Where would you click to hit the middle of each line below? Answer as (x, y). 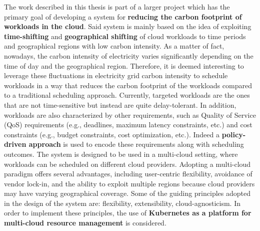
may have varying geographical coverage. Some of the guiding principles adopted (127, 193)
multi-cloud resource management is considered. (85, 223)
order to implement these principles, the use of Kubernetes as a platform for (128, 213)
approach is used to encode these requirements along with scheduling (136, 144)
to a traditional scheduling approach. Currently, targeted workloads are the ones (127, 95)
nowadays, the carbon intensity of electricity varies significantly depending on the (129, 55)
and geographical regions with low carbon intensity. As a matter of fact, (114, 46)
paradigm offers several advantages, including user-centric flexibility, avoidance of (128, 174)
